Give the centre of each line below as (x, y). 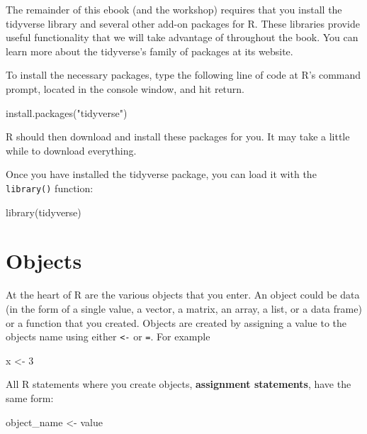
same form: (30, 397)
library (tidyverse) (44, 212)
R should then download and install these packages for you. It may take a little (178, 137)
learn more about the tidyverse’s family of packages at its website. (149, 51)
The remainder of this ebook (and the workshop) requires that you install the (174, 9)
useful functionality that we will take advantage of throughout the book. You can (182, 37)
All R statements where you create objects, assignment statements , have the (179, 384)
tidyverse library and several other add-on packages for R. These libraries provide (183, 23)
